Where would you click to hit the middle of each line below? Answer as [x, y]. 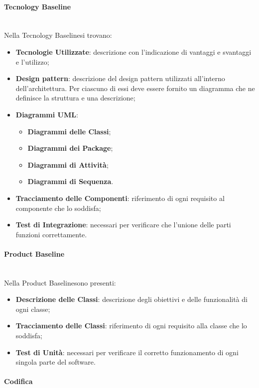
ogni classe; [33, 309]
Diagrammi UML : [47, 114]
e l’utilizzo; [32, 61]
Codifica [18, 381]
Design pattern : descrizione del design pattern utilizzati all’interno [120, 78]
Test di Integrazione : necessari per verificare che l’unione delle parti [123, 225]
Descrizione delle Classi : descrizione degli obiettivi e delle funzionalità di [131, 299]
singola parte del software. [56, 362]
